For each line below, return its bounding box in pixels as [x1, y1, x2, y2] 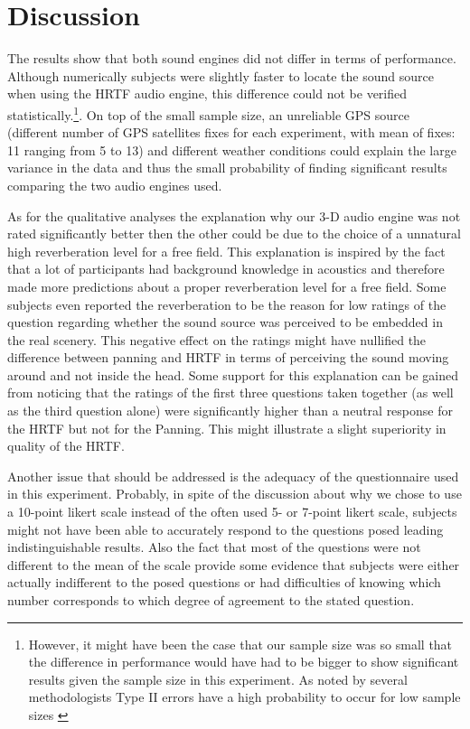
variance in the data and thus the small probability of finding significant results [7, 158, 447, 177]
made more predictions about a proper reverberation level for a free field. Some [7, 276, 446, 295]
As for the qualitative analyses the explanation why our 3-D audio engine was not [7, 206, 461, 225]
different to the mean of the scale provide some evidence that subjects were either [7, 555, 460, 574]
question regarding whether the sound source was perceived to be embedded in [7, 313, 443, 332]
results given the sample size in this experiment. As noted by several [28, 669, 408, 688]
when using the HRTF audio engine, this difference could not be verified [7, 84, 408, 103]
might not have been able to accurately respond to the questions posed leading [7, 519, 444, 538]
